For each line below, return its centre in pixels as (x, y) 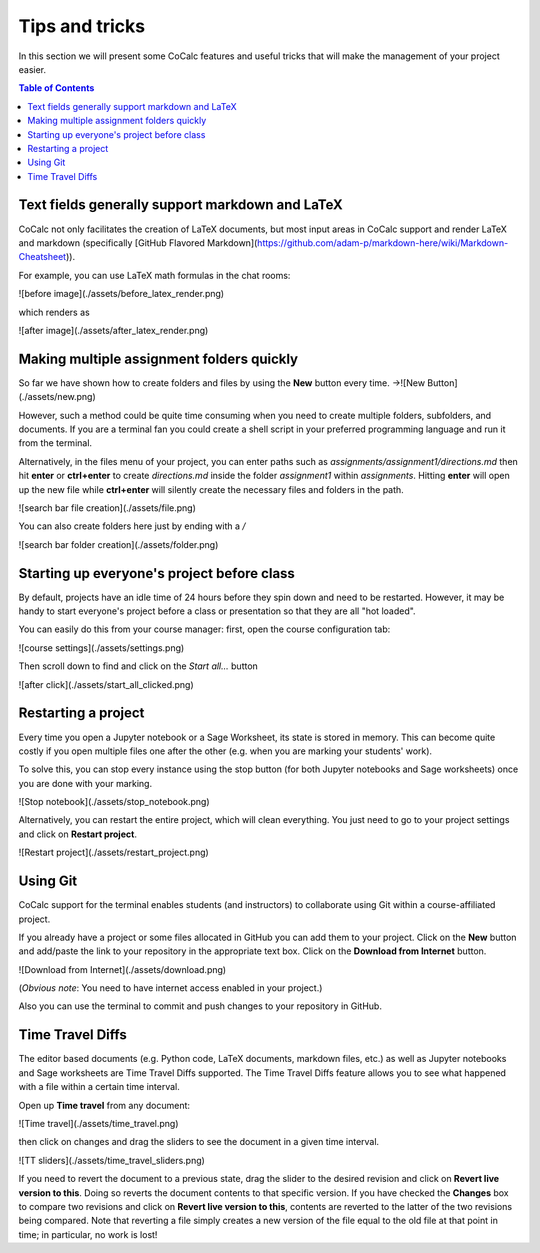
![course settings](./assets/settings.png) (101, 647)
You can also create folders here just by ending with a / (132, 526)
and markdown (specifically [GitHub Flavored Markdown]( (138, 242)
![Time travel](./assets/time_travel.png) (98, 1123)
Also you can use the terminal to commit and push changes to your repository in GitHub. (200, 1006)
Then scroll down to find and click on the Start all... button (138, 666)
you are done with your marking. (85, 783)
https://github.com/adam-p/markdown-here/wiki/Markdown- (382, 242)
